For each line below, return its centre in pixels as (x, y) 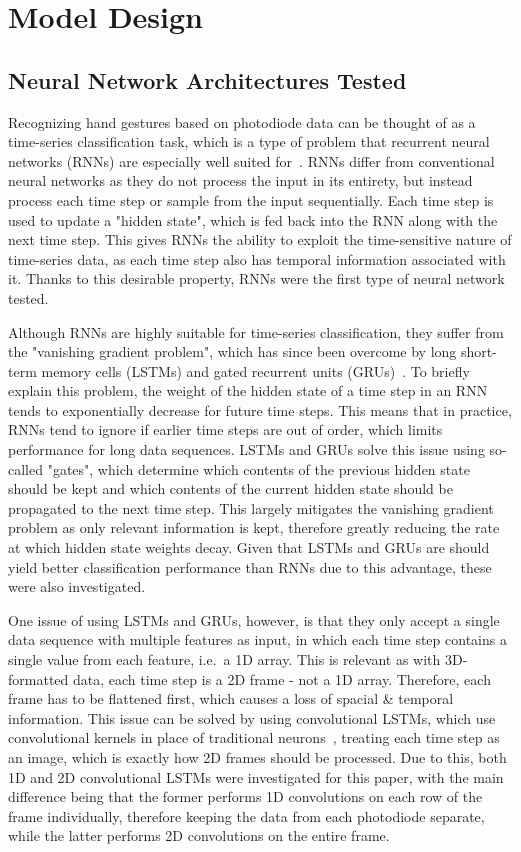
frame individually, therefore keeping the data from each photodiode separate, (246, 815)
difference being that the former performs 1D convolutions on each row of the (245, 796)
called (25, 468)
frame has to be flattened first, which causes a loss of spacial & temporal (231, 698)
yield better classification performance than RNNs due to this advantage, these (250, 566)
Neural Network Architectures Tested (207, 79)
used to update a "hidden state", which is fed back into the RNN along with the (253, 219)
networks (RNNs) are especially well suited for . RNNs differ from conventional (251, 160)
